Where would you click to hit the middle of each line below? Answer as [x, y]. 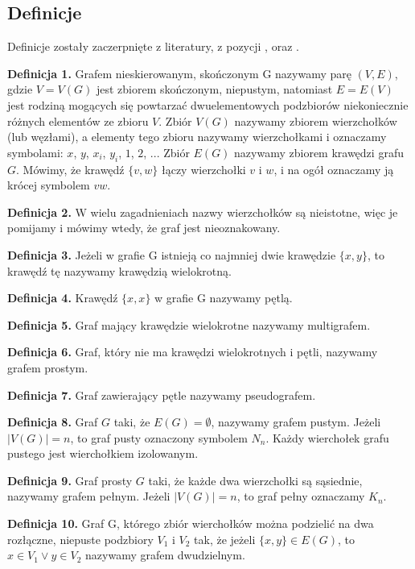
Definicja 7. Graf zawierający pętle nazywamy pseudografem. [162, 395]
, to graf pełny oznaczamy [301, 496]
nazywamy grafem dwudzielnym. [165, 555]
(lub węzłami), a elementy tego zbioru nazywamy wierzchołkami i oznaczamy [197, 137]
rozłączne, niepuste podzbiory [80, 539]
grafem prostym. [48, 367]
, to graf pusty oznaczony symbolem [159, 437]
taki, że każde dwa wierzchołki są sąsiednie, [255, 480]
